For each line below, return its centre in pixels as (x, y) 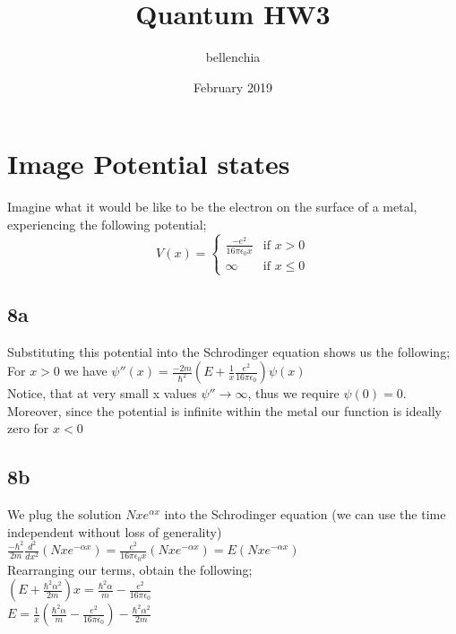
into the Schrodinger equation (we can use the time (305, 514)
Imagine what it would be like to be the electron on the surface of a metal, (212, 207)
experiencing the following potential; (107, 224)
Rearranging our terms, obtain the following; (130, 569)
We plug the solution (65, 514)
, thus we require (293, 393)
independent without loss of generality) (115, 531)
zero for (28, 428)
